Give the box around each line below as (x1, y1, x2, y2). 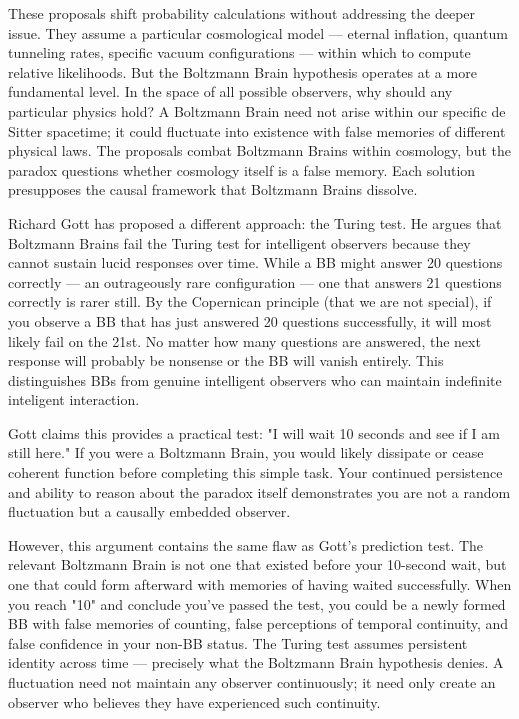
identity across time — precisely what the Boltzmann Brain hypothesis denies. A (8, 652, 504, 673)
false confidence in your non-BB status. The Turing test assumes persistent (8, 632, 468, 653)
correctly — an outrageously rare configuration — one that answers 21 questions (8, 271, 502, 292)
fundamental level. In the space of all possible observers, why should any (8, 81, 453, 102)
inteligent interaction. (8, 389, 140, 410)
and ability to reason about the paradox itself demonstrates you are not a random (8, 481, 511, 502)
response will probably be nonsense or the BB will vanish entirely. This (8, 350, 444, 371)
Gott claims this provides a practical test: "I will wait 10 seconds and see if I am (8, 422, 500, 443)
